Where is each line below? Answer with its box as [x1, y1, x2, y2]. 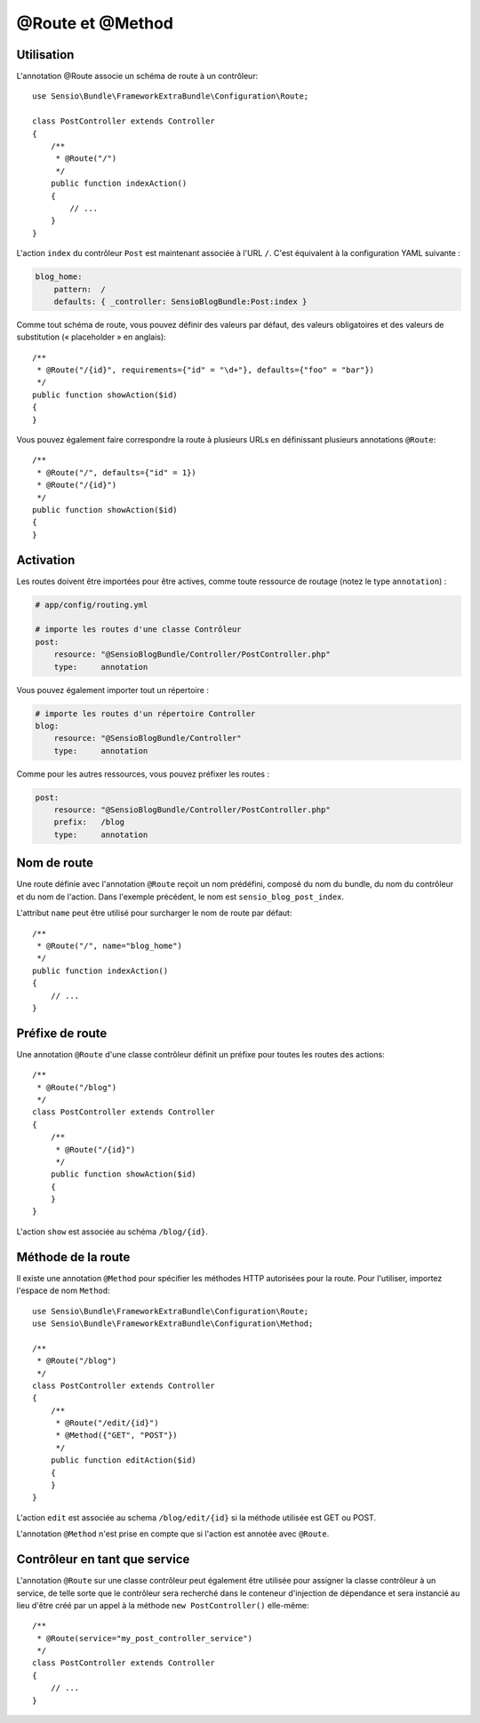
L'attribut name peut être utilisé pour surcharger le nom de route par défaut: [16, 907, 292, 919]
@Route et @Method [16, 13, 173, 33]
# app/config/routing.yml [35, 600, 148, 610]
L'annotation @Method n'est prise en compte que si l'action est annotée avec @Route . [16, 1528, 330, 1539]
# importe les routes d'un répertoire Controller [35, 708, 256, 719]
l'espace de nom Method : [16, 1285, 110, 1296]
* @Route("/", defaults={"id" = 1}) [36, 467, 197, 477]
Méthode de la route [16, 1249, 131, 1264]
